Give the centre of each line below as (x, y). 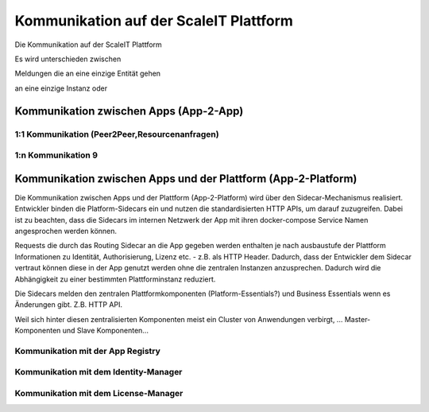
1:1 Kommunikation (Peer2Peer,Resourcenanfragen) (117, 134)
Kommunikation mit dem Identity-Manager (99, 372)
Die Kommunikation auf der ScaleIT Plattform (88, 45)
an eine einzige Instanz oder (61, 88)
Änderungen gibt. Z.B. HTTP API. (69, 305)
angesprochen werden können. (66, 231)
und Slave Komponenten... (105, 331)
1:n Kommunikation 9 (56, 155)
